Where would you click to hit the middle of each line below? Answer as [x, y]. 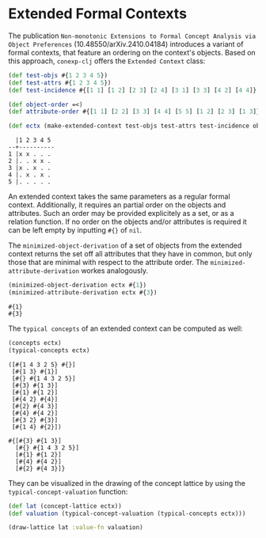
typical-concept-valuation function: [68, 491]
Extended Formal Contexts [98, 14]
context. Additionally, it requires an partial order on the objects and [117, 205]
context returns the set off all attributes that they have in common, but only [130, 254]
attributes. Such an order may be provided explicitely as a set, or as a [122, 214]
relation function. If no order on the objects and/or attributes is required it [127, 222]
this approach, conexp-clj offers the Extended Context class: [107, 61]
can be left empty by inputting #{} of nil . [75, 230]
